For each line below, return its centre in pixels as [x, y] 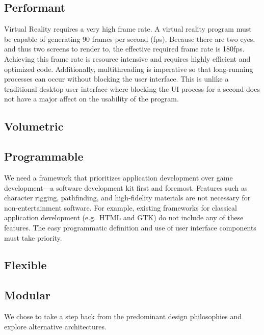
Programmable [44, 156]
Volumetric [34, 126]
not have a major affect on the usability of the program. [91, 99]
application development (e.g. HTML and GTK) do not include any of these [124, 217]
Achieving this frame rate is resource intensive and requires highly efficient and [127, 58]
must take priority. [33, 237]
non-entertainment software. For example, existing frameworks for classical [121, 207]
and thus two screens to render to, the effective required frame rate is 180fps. [124, 49]
